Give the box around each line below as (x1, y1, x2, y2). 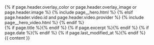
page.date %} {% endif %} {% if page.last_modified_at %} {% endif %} (4, 30, 146, 35)
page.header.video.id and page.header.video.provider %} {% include (4, 15, 144, 20)
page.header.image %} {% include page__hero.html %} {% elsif (4, 9, 133, 15)
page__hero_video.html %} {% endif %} (4, 20, 84, 25)
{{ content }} (4, 35, 30, 41)
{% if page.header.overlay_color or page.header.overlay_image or (4, 4, 137, 10)
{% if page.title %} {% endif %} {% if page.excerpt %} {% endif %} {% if (4, 25, 149, 30)
